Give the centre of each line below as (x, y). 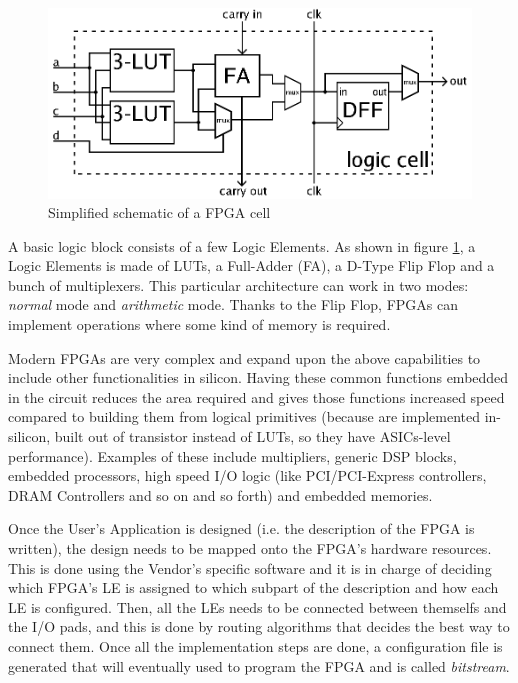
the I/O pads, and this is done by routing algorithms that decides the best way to (259, 626)
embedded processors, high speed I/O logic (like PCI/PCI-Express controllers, (247, 475)
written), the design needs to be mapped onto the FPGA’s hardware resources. (250, 548)
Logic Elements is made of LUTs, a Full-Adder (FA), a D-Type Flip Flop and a (251, 265)
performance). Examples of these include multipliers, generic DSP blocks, (232, 455)
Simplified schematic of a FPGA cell (159, 212)
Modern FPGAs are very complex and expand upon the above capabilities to (244, 357)
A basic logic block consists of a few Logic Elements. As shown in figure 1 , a (242, 245)
